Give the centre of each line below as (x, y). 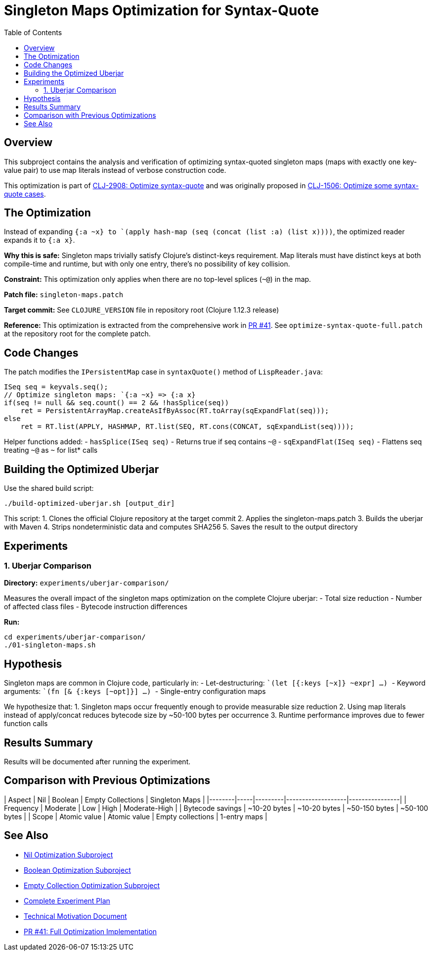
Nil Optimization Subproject (68, 854)
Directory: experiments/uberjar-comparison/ (86, 583)
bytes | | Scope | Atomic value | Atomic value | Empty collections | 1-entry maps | (136, 816)
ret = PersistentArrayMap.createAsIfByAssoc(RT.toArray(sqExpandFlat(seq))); (175, 411)
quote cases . (25, 194)
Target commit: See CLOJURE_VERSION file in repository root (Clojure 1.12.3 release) (142, 310)
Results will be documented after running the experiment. (97, 762)
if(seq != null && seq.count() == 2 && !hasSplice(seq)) (117, 403)
